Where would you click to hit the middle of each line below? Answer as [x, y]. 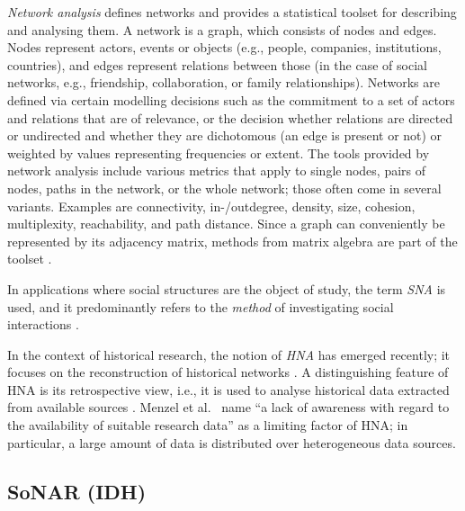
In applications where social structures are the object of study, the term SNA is [227, 288]
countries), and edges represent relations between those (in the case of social [217, 64]
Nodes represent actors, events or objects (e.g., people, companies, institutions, [224, 47]
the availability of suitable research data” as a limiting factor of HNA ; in [208, 425]
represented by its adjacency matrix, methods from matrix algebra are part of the [232, 241]
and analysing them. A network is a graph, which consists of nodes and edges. [222, 29]
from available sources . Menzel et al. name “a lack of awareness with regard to [228, 407]
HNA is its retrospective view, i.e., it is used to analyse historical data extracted [228, 389]
